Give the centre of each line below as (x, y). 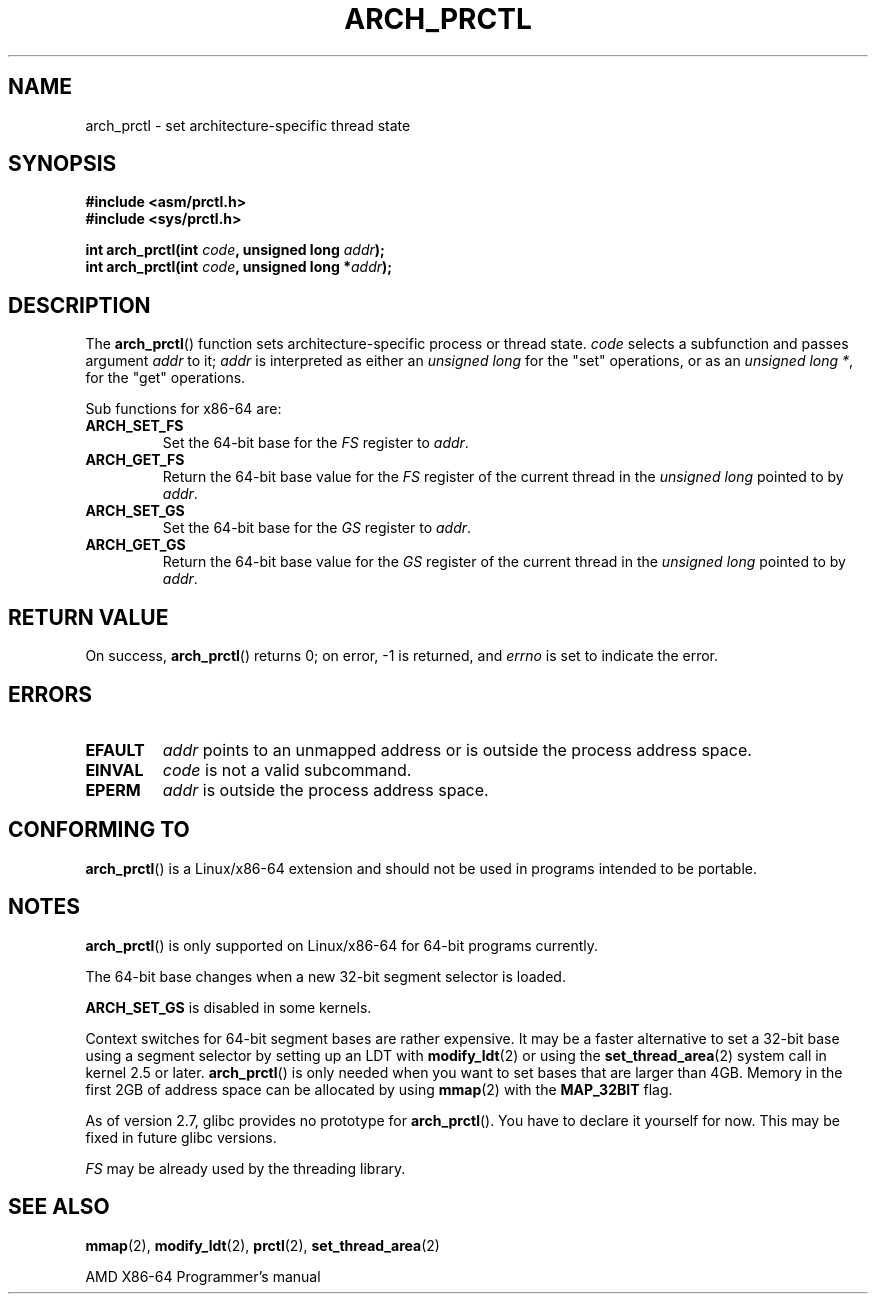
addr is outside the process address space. (325, 789)
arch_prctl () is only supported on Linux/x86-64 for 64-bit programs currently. (342, 945)
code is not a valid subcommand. (287, 769)
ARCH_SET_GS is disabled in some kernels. (228, 1007)
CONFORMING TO (99, 830)
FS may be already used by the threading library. (245, 1168)
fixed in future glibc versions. (181, 1137)
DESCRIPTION (79, 305)
